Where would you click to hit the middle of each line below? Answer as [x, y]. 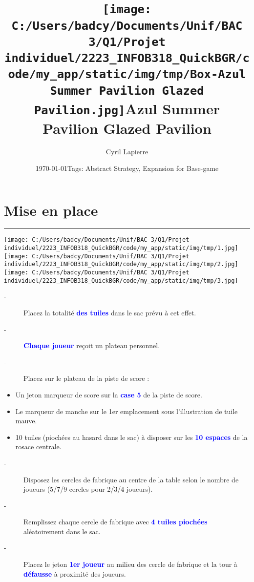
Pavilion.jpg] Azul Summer [127, 109]
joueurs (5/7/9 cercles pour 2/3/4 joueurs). [88, 489]
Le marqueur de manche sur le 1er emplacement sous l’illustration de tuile [127, 411]
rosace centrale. [38, 447]
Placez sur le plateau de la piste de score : [86, 378]
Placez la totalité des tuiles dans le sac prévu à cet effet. [110, 312]
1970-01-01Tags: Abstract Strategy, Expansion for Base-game [127, 168]
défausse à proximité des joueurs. [75, 573]
